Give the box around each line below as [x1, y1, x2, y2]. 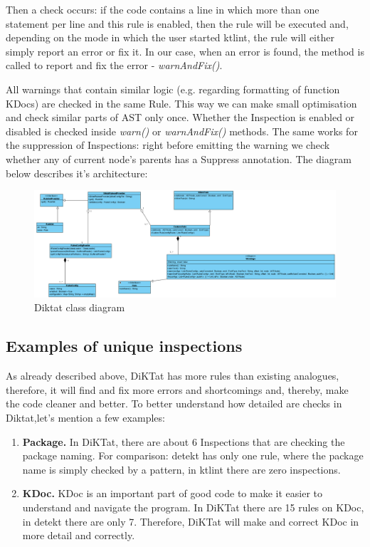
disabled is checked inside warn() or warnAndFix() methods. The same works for [6, 123, 358, 138]
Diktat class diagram [34, 300, 125, 315]
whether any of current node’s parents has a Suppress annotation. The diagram [6, 151, 351, 166]
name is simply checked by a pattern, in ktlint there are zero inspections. [22, 462, 341, 476]
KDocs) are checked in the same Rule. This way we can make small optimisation [6, 95, 357, 110]
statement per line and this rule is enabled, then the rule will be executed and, [6, 16, 349, 31]
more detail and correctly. [22, 528, 135, 543]
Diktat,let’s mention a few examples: [6, 410, 165, 425]
